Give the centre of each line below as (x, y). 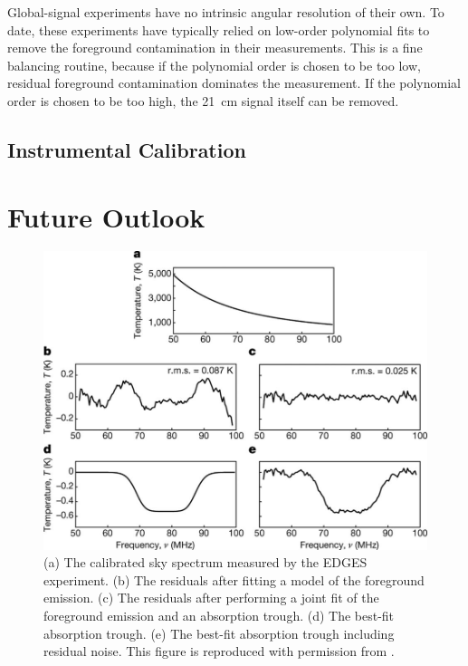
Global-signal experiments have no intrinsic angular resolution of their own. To (226, 12)
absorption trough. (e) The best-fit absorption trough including (219, 633)
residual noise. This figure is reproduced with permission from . (219, 651)
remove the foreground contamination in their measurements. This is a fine (215, 48)
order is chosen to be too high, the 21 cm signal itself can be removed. (203, 100)
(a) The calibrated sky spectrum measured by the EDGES (205, 562)
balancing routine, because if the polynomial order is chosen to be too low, (214, 65)
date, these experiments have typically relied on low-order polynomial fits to (219, 29)
